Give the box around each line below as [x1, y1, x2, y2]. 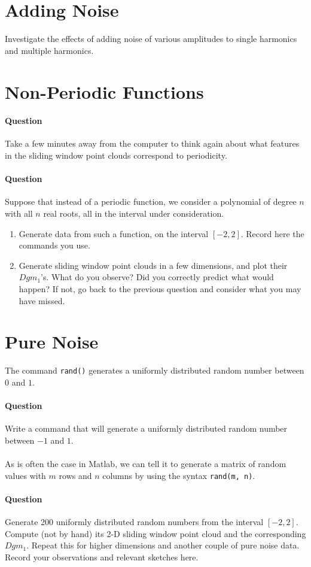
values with [5, 469, 46, 481]
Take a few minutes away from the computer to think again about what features [5, 137, 300, 150]
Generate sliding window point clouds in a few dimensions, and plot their [19, 259, 288, 271]
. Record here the [240, 227, 304, 239]
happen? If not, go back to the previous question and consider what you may [19, 283, 301, 295]
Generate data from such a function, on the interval [19, 227, 209, 239]
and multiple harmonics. [5, 44, 94, 56]
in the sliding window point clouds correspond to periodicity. [5, 149, 227, 162]
